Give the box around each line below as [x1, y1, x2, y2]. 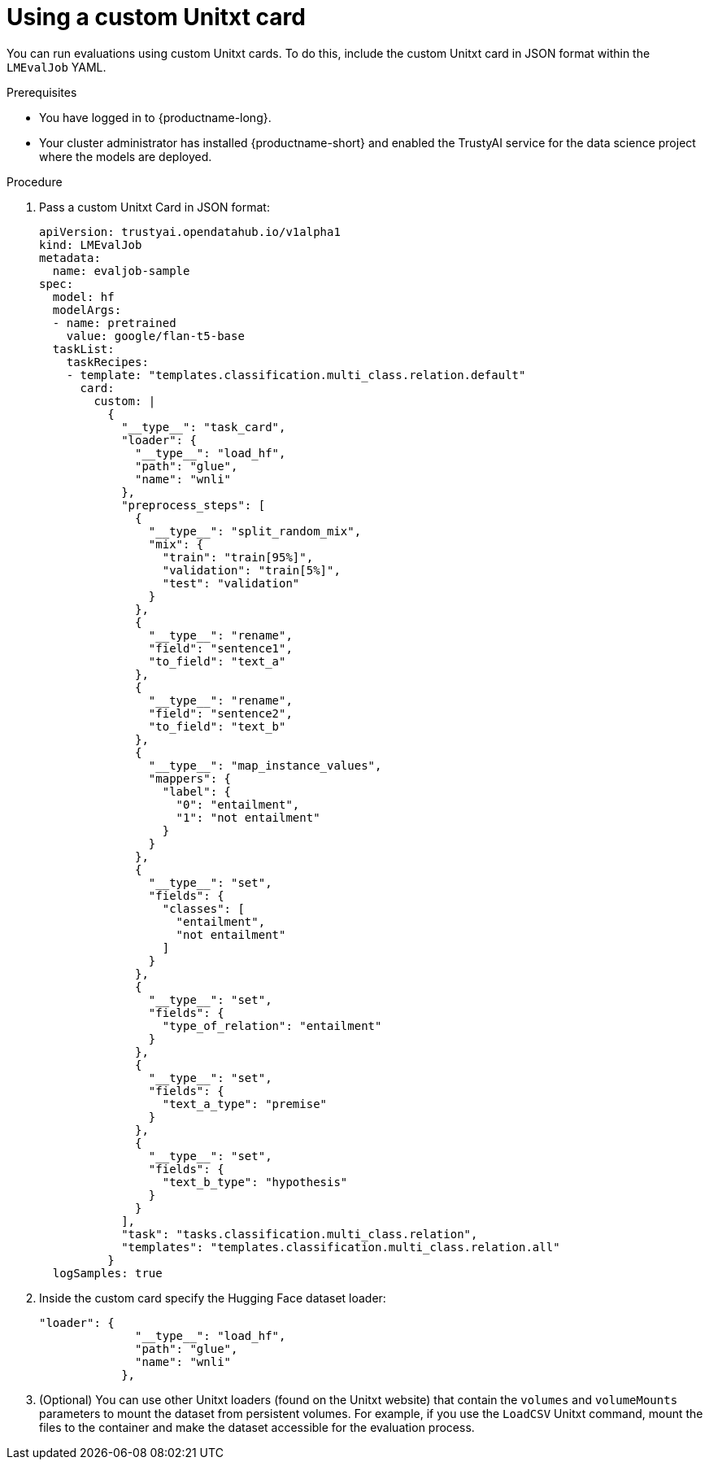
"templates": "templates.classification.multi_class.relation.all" [121, 1240, 560, 1254]
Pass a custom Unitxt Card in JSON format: [39, 199, 270, 214]
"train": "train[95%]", [162, 550, 314, 564]
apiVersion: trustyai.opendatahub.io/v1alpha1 [39, 225, 341, 238]
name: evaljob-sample [52, 264, 190, 277]
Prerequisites [7, 85, 77, 99]
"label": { [162, 784, 232, 798]
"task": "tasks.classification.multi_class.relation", [121, 1227, 478, 1241]
